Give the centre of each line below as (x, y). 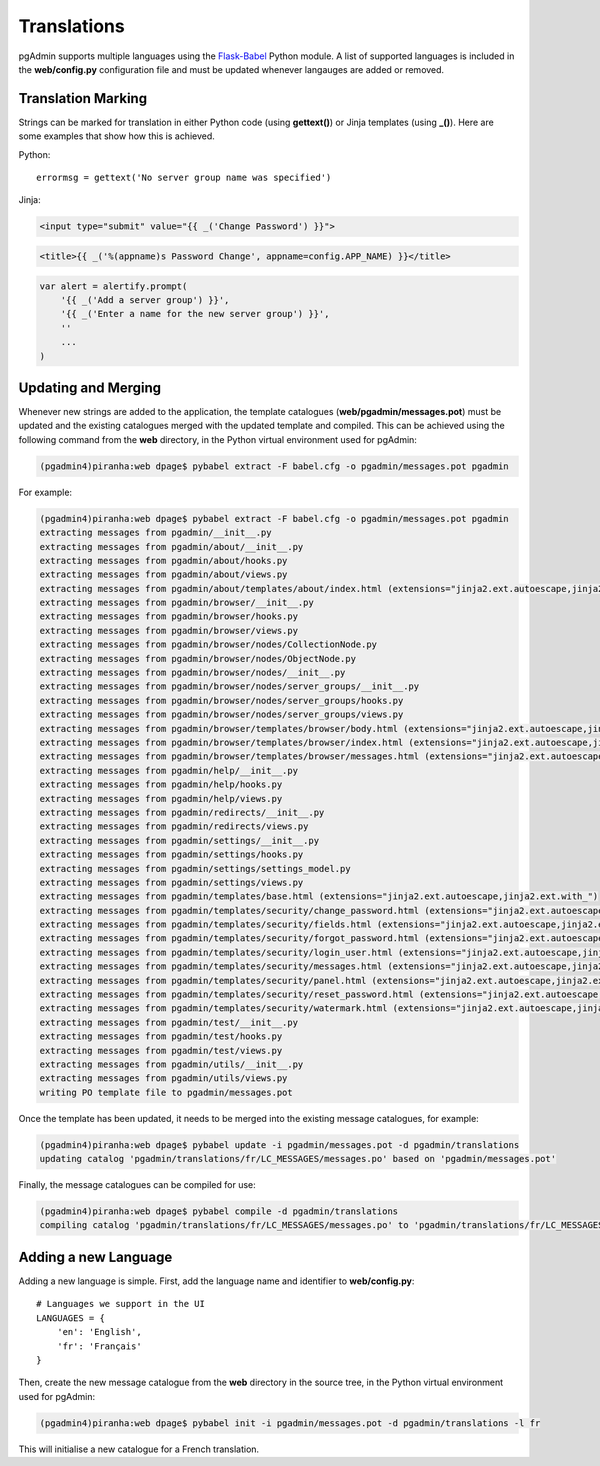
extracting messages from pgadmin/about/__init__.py (171, 546)
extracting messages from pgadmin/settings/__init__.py (179, 840)
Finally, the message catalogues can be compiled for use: (137, 1185)
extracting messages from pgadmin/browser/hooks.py (169, 616)
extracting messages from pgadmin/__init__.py (155, 533)
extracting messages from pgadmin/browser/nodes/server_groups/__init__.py (229, 686)
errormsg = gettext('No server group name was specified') (184, 178)
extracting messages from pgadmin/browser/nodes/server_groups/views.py (221, 714)
